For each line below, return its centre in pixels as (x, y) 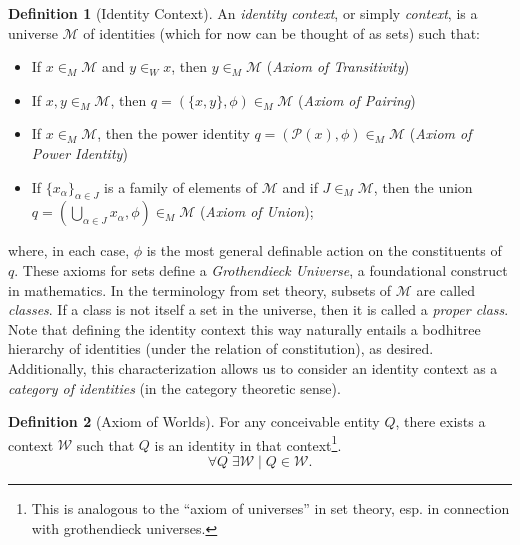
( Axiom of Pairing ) (357, 99)
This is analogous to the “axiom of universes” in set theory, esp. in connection (270, 507)
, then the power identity (173, 133)
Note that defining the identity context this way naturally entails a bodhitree (244, 328)
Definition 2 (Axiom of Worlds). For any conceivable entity (194, 421)
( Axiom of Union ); (256, 211)
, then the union (423, 186)
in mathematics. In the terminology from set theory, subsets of (200, 289)
